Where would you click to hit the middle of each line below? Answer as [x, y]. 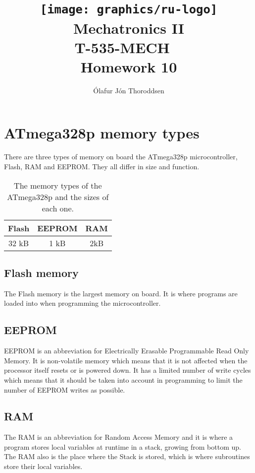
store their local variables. [43, 466]
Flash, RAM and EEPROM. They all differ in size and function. [102, 166]
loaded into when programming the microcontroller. [82, 303]
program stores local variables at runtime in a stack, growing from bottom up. [123, 446]
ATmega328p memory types [102, 133]
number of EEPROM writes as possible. [65, 389]
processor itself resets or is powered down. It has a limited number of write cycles [127, 370]
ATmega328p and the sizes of [58, 197]
